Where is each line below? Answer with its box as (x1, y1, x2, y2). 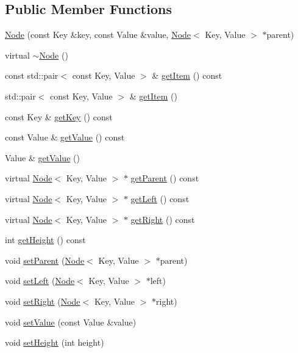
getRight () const (130, 213, 195, 225)
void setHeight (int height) (5, 336, 104, 349)
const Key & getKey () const (5, 110, 113, 123)
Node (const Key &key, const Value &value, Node (5, 28, 191, 41)
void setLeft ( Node (5, 274, 75, 287)
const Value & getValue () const (5, 131, 125, 144)
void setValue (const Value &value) (5, 315, 137, 328)
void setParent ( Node (5, 253, 85, 266)
